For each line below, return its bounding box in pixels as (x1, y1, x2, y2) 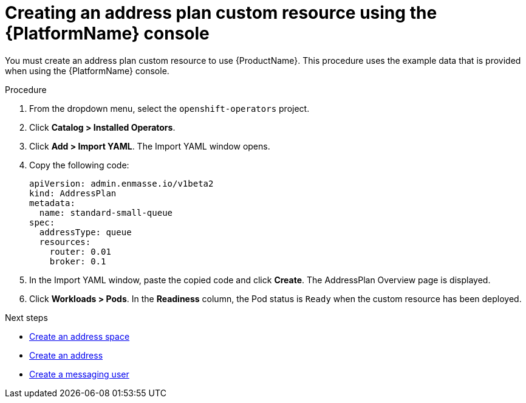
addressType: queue (39, 227, 132, 237)
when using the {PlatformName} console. (5, 65, 169, 76)
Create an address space (29, 331, 130, 342)
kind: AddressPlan (29, 188, 117, 198)
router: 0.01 (49, 246, 111, 257)
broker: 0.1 (49, 256, 106, 266)
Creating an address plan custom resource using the (5, 2, 437, 23)
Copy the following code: (29, 159, 129, 170)
